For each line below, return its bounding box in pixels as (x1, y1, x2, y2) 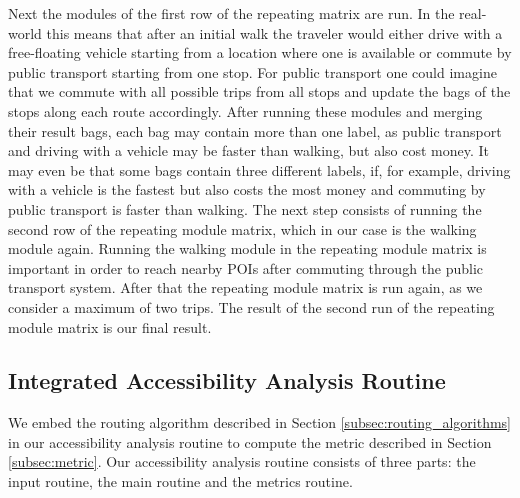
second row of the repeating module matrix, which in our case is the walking (8, 218, 477, 239)
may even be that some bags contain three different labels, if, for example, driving (8, 159, 511, 180)
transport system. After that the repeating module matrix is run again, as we (8, 277, 483, 298)
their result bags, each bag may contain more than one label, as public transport (8, 120, 502, 141)
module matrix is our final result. (8, 316, 212, 337)
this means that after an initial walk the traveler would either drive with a (46, 22, 503, 43)
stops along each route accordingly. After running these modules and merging (8, 100, 483, 121)
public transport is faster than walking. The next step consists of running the (8, 198, 482, 219)
